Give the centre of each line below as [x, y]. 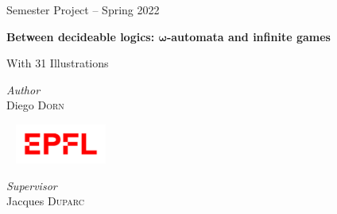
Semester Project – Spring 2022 [83, 10]
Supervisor [32, 185]
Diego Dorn [35, 105]
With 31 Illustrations [58, 63]
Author [23, 89]
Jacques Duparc [45, 201]
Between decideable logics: [81, 36]
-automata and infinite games [248, 36]
